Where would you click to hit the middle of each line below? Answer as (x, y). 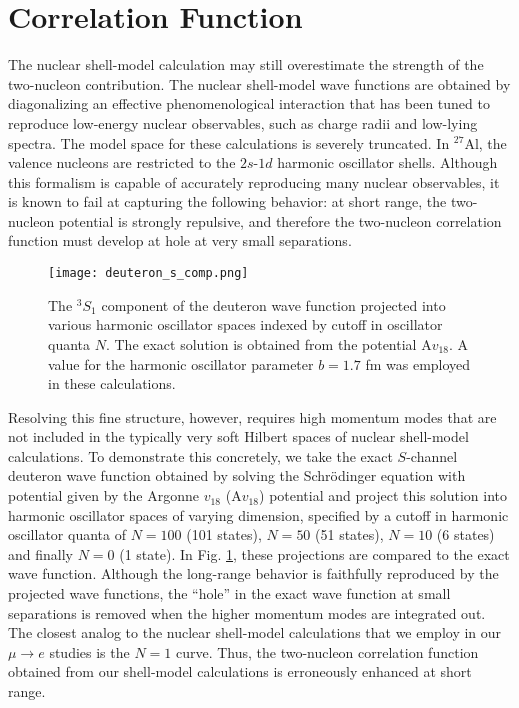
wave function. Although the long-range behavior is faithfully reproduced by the (253, 573)
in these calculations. (112, 383)
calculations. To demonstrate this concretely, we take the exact (200, 455)
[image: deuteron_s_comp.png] (148, 273)
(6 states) (465, 534)
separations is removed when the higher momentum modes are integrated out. (247, 612)
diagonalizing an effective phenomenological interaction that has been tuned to (249, 103)
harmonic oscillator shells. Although (387, 162)
